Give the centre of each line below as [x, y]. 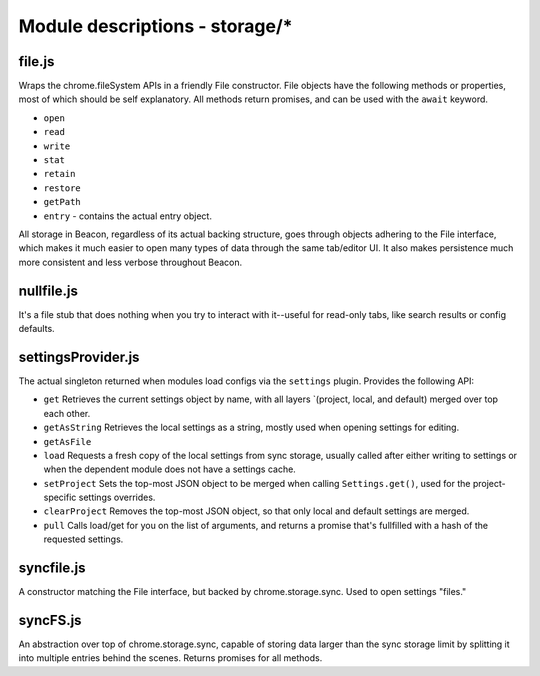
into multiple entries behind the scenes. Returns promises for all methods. [170, 658]
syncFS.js [50, 620]
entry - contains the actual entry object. [127, 216]
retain [59, 174]
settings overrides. [117, 497]
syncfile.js [52, 568]
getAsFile [67, 441]
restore [62, 188]
